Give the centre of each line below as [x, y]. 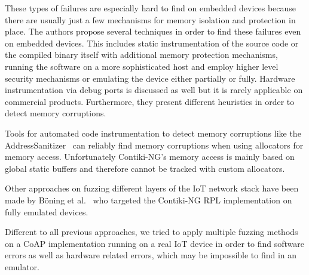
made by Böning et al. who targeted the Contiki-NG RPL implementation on [149, 200]
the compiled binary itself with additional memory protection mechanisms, [141, 55]
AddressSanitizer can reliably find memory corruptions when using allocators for [154, 145]
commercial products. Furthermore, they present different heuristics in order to [150, 101]
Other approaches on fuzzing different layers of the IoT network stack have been [152, 188]
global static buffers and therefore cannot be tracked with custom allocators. [145, 168]
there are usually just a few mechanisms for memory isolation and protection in [150, 19]
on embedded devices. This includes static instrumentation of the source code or [152, 43]
